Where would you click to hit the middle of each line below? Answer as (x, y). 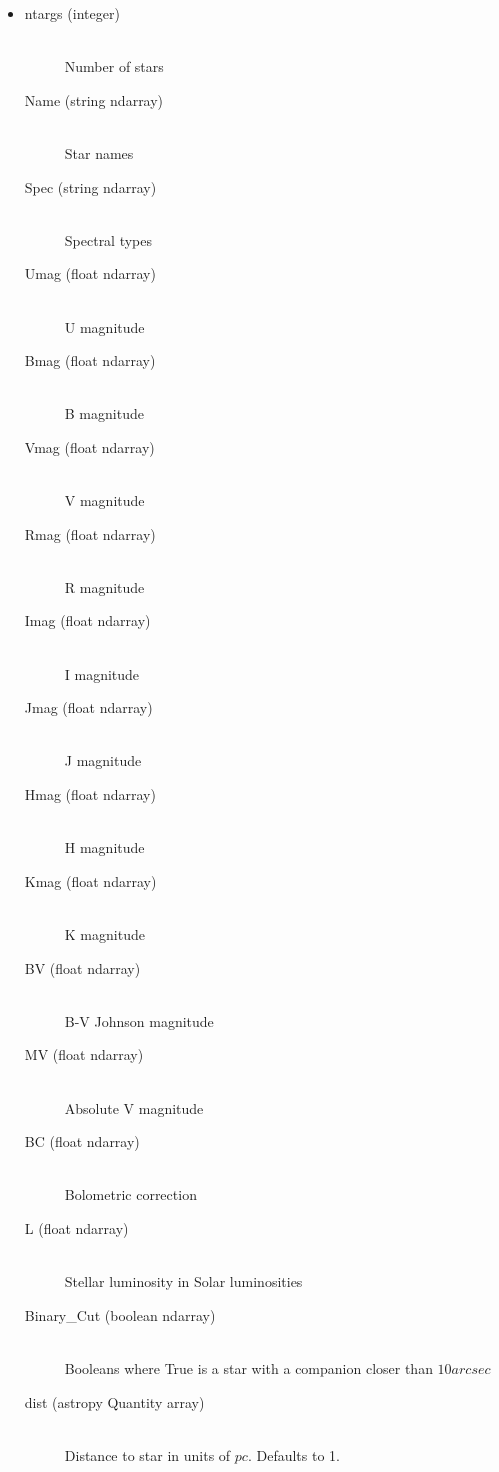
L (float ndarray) (76, 1227)
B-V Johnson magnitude (139, 1020)
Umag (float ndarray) (90, 273)
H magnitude (104, 847)
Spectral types (108, 239)
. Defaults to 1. (293, 1454)
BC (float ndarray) (82, 1141)
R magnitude (104, 586)
